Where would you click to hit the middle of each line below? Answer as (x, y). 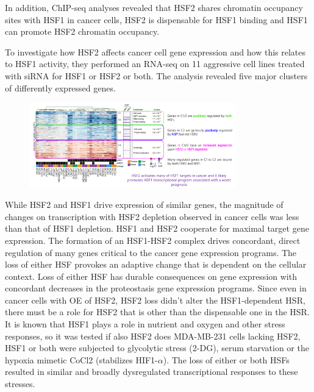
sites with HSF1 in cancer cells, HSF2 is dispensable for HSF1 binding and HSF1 (156, 19)
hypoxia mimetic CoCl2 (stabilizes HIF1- (81, 359)
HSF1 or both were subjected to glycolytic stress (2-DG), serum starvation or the (157, 348)
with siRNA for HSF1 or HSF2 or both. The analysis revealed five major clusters (156, 75)
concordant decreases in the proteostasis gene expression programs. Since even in (156, 288)
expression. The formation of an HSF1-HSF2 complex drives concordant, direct (153, 240)
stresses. (20, 384)
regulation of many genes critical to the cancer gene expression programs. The (151, 252)
